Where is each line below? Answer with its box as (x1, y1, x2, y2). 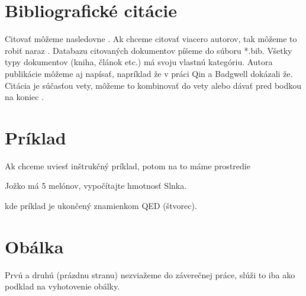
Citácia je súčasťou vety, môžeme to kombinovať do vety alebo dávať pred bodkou (5, 79, 302, 91)
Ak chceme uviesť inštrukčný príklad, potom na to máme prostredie (5, 159, 250, 172)
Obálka (5, 234, 64, 258)
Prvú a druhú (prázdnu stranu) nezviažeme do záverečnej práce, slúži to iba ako (5, 268, 295, 281)
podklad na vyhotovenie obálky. (5, 280, 120, 292)
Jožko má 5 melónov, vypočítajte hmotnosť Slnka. (5, 179, 187, 192)
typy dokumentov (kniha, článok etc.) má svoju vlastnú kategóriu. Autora (5, 56, 273, 68)
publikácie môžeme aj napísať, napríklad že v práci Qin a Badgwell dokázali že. (5, 67, 293, 79)
